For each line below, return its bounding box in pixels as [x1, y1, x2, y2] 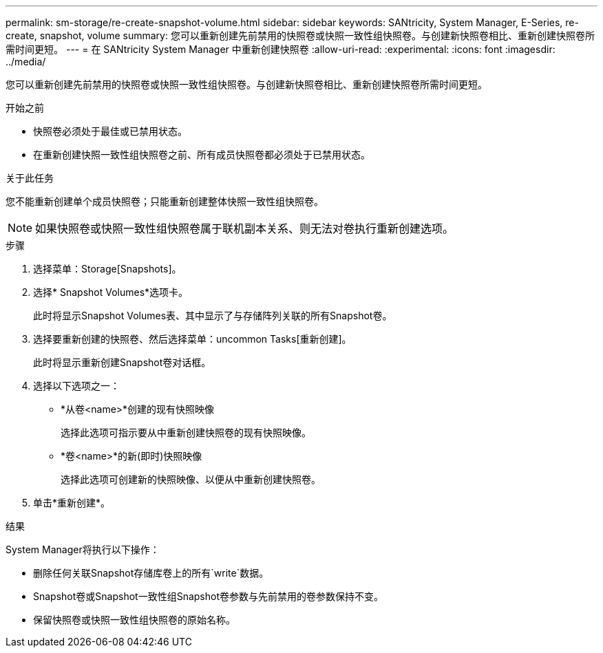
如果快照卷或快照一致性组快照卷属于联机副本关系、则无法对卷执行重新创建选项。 [35, 222, 454, 235]
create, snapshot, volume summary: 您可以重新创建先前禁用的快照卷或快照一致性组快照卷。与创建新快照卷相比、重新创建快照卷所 [6, 30, 595, 41]
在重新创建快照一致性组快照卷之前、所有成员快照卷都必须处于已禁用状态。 [33, 149, 370, 160]
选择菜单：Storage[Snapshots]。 [33, 263, 182, 275]
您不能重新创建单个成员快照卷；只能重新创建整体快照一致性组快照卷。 [6, 195, 324, 207]
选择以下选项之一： [33, 380, 120, 392]
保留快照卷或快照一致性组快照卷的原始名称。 [33, 614, 235, 625]
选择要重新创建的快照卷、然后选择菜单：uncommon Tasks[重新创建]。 [33, 333, 352, 345]
